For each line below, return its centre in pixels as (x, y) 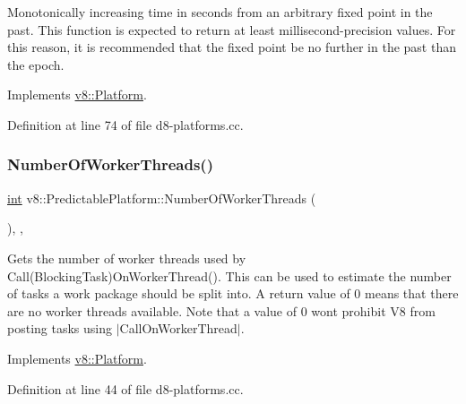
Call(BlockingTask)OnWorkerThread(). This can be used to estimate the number (229, 275)
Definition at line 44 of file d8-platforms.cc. (125, 388)
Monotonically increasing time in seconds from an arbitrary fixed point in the (220, 12)
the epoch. (36, 64)
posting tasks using (60, 328)
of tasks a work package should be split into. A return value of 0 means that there (233, 293)
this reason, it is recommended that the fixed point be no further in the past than (232, 47)
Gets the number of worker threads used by (127, 258)
